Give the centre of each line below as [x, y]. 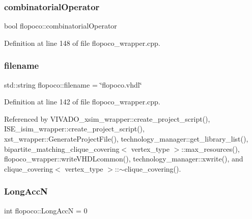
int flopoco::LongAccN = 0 [46, 210]
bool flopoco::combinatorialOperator [61, 26]
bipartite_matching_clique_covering [62, 148]
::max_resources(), [211, 148]
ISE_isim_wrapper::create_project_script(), [74, 129]
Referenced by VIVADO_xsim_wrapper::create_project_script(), [107, 118]
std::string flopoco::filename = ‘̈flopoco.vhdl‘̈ [73, 84]
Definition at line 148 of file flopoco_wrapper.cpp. [82, 43]
